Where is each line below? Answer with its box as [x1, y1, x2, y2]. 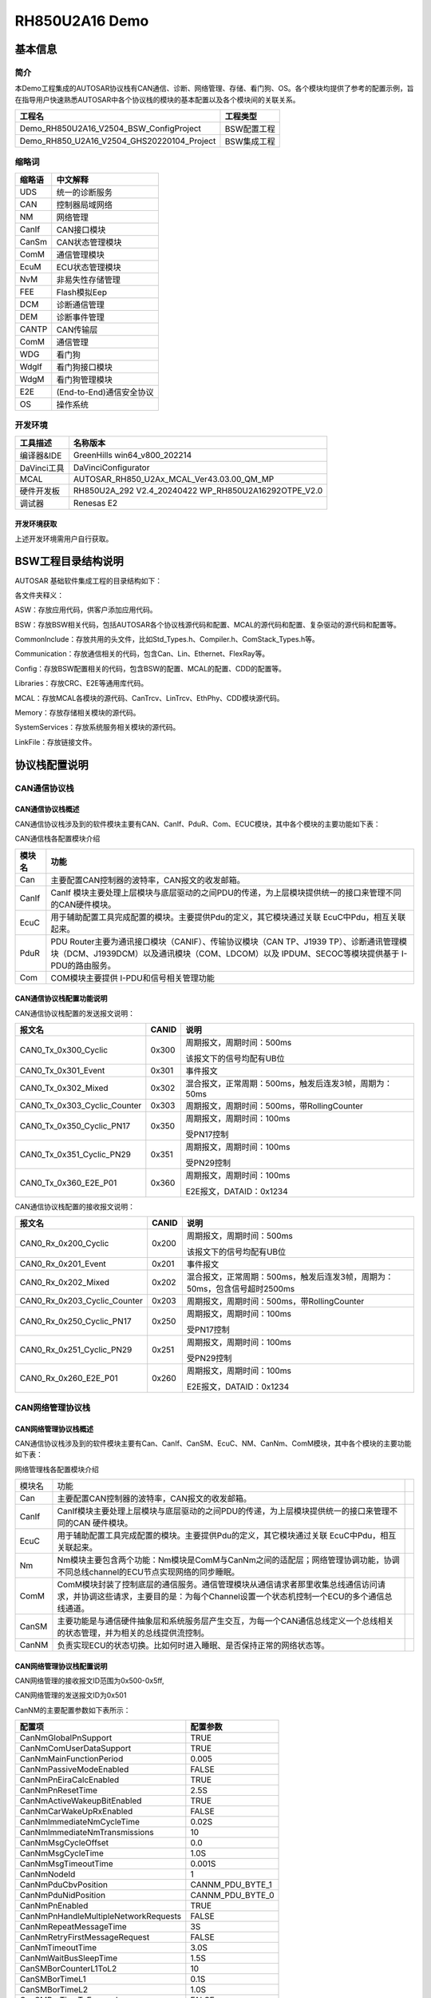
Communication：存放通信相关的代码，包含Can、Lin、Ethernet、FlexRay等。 [14, 649, 270, 659]
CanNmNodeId [19, 1869, 76, 1880]
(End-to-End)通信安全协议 [56, 386, 155, 397]
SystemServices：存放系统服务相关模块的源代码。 [14, 722, 180, 732]
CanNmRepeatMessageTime [19, 1921, 127, 1932]
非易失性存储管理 [56, 274, 121, 285]
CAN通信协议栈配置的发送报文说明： [14, 1008, 136, 1018]
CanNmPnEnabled [19, 1900, 89, 1912]
